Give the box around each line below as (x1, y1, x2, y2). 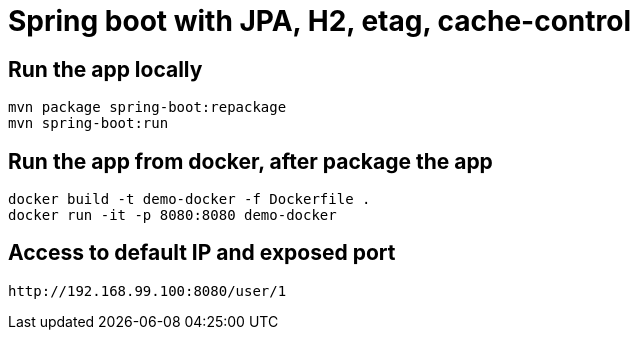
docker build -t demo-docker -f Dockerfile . (8, 191, 371, 208)
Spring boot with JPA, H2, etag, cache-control (8, 4, 632, 38)
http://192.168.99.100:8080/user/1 (8, 282, 287, 299)
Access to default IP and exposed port (8, 240, 396, 266)
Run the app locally (8, 56, 203, 82)
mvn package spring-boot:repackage (8, 99, 287, 116)
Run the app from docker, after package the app (8, 148, 493, 174)
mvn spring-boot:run (8, 115, 169, 132)
